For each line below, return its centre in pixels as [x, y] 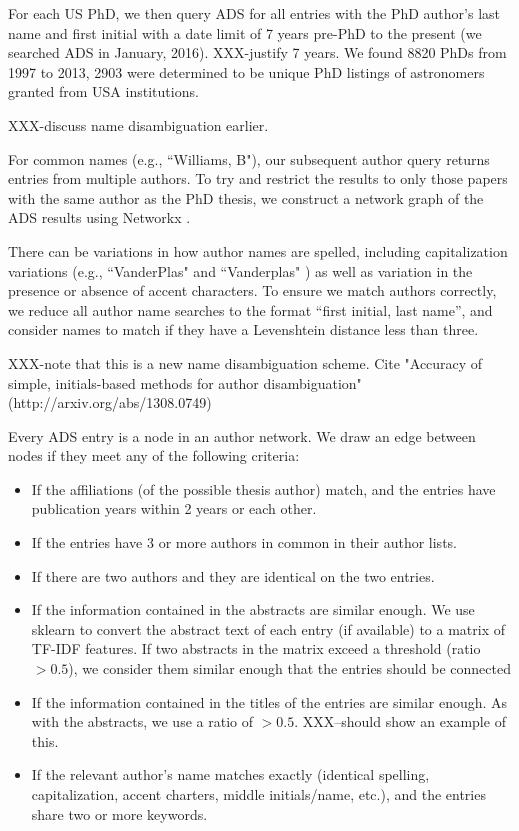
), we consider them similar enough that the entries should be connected [289, 668]
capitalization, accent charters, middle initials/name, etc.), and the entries [258, 794]
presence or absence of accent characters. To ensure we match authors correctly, [252, 290]
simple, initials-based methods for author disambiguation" [185, 382]
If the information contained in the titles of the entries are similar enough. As [269, 701]
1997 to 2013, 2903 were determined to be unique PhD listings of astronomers [246, 71]
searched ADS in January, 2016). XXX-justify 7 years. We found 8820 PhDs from [257, 52]
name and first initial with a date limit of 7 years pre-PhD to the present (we [245, 32]
